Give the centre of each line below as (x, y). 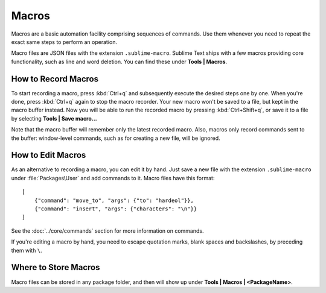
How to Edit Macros (49, 155)
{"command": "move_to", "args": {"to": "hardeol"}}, (114, 200)
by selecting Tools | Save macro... (54, 118)
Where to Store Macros (56, 267)
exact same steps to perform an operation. (64, 42)
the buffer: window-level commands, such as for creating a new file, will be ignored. (116, 138)
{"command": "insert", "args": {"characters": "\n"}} (116, 209)
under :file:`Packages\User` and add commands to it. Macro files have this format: (113, 178)
